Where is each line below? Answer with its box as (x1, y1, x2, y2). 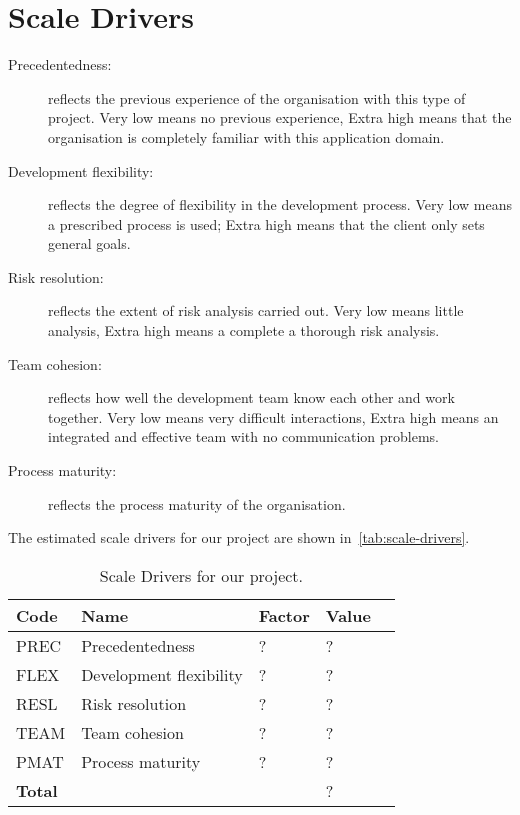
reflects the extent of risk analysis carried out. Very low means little (48, 300, 464, 321)
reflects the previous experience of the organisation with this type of (48, 87, 466, 108)
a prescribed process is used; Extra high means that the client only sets (48, 213, 485, 234)
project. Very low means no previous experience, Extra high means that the (48, 107, 512, 128)
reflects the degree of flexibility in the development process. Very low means (48, 194, 512, 215)
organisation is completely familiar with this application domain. (48, 126, 445, 147)
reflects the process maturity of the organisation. (48, 493, 346, 514)
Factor (258, 603, 310, 627)
